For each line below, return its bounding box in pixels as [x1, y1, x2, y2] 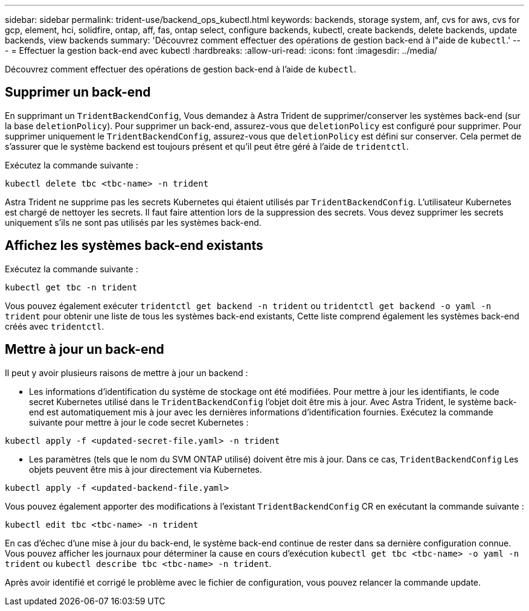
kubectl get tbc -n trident [5, 282, 138, 292]
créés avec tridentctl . [5, 321, 104, 331]
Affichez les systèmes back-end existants [5, 238, 263, 254]
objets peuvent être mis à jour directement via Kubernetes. [29, 464, 262, 475]
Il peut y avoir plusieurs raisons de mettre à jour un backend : [5, 367, 248, 378]
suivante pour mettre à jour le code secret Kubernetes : [29, 417, 249, 427]
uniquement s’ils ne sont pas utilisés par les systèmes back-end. [5, 217, 261, 228]
